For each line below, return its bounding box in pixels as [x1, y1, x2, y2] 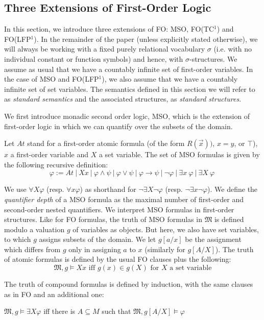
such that [102, 306, 131, 316]
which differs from [4, 243, 61, 254]
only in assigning [68, 243, 121, 254]
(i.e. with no [213, 43, 252, 54]
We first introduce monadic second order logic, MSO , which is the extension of [4, 110, 250, 121]
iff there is [43, 306, 76, 316]
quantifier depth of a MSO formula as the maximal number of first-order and [4, 193, 244, 204]
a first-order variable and [10, 149, 88, 160]
